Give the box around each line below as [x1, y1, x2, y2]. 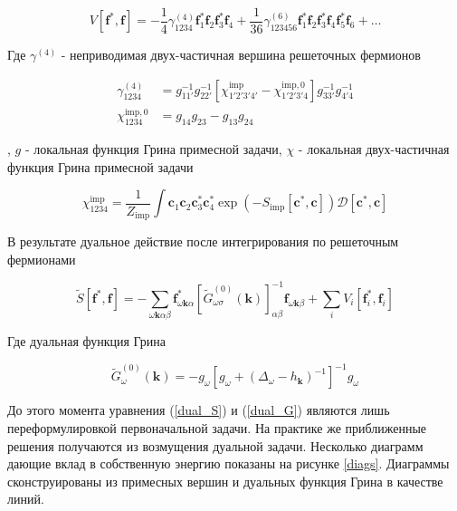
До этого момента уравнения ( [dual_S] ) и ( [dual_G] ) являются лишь [7, 400, 390, 419]
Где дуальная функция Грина [7, 332, 167, 351]
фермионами [7, 249, 76, 268]
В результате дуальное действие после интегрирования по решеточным [7, 232, 399, 251]
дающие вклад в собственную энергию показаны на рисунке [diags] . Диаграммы [7, 454, 450, 473]
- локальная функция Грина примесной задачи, [24, 139, 282, 158]
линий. [7, 489, 44, 508]
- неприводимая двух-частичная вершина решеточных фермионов [61, 45, 421, 64]
